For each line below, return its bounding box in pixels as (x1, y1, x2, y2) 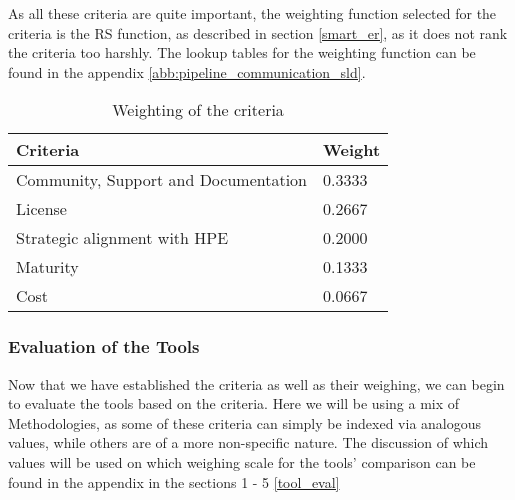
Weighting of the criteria (112, 98, 284, 122)
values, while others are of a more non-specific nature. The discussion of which (8, 432, 489, 453)
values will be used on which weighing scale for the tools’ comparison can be (8, 451, 476, 472)
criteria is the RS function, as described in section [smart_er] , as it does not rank (8, 22, 508, 43)
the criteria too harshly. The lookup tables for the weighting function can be (8, 42, 476, 63)
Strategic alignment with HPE (16, 226, 229, 250)
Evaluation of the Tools (8, 334, 200, 359)
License (16, 197, 67, 221)
